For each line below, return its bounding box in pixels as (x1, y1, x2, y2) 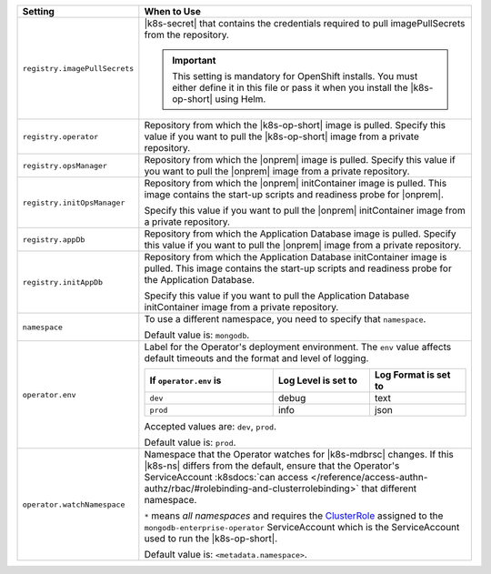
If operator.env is (149, 374, 222, 387)
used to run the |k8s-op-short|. (144, 532, 278, 545)
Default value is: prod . (144, 437, 236, 448)
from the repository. (144, 28, 229, 41)
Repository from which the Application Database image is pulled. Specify (144, 227, 456, 240)
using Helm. (215, 93, 266, 105)
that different (360, 482, 417, 495)
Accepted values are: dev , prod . (144, 420, 277, 432)
